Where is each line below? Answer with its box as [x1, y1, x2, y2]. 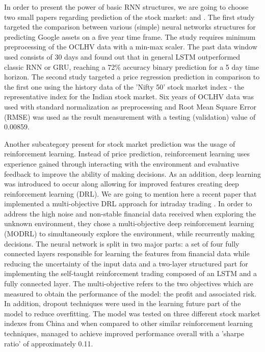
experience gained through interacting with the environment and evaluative [4, 158, 240, 169]
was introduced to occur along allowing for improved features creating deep [4, 178, 239, 189]
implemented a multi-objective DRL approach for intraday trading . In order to [4, 198, 252, 209]
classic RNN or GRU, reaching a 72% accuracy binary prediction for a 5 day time [4, 61, 259, 72]
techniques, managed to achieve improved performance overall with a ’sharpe [4, 328, 244, 338]
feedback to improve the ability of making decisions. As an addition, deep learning [4, 168, 261, 179]
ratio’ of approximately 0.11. [4, 338, 93, 348]
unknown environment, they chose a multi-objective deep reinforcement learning [4, 218, 254, 229]
